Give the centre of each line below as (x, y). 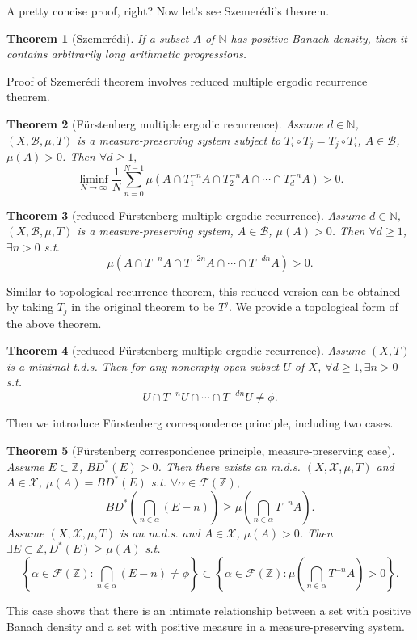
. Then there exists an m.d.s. (229, 466)
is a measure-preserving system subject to (179, 139)
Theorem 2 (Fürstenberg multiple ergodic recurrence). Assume (165, 123)
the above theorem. (54, 323)
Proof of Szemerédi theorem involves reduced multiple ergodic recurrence (187, 80)
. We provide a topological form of (314, 307)
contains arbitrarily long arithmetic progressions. (127, 54)
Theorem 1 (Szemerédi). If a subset (98, 38)
